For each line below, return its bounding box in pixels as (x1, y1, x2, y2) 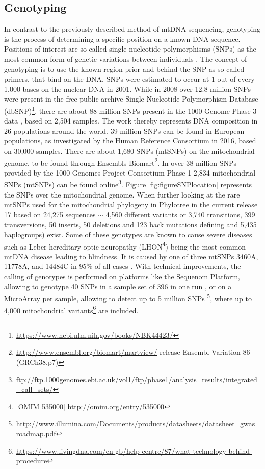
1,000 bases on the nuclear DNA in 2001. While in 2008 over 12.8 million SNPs (4, 83, 251, 94)
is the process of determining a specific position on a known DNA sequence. (4, 33, 241, 44)
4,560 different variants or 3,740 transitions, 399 (105, 209, 255, 219)
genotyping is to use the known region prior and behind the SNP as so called (4, 63, 245, 74)
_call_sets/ (16, 384, 53, 394)
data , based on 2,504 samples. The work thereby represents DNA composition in (4, 115, 258, 126)
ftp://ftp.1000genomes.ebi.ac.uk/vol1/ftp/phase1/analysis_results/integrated (16, 374, 257, 384)
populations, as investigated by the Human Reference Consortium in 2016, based (4, 135, 256, 146)
